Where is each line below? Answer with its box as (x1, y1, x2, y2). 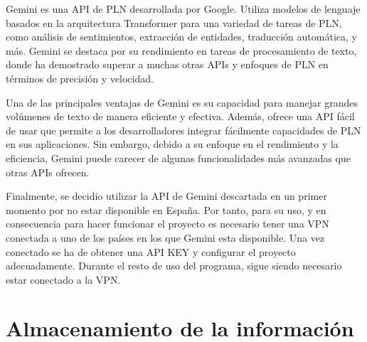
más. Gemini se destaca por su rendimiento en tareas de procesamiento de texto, (6, 43, 357, 58)
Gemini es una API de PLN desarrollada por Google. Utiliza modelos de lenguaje (6, 1, 361, 16)
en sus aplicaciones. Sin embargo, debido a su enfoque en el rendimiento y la (6, 137, 339, 151)
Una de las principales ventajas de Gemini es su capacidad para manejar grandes (6, 95, 358, 109)
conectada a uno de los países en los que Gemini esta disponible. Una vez (6, 230, 325, 245)
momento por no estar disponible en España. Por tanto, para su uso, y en (6, 202, 326, 217)
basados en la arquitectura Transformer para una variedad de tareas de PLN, (6, 15, 342, 30)
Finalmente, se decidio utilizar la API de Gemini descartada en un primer (6, 188, 327, 203)
